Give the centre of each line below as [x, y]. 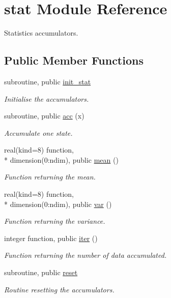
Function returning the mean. [50, 177]
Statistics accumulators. [41, 33]
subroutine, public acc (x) [44, 116]
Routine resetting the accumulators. [59, 289]
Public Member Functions [74, 60]
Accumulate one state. [38, 132]
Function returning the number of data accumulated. [85, 255]
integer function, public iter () [51, 238]
